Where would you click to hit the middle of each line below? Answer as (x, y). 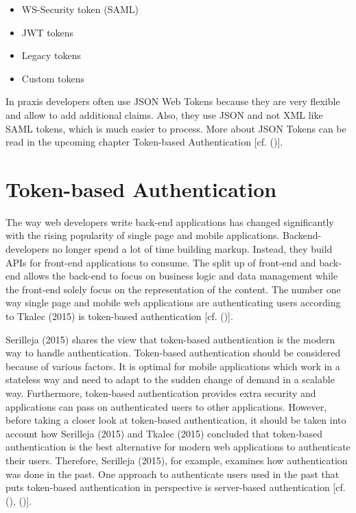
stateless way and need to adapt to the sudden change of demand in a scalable (170, 379)
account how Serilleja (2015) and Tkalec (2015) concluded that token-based (164, 433)
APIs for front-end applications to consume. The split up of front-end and (161, 262)
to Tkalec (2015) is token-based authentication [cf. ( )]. (119, 316)
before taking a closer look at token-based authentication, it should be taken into (176, 420)
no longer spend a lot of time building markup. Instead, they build (192, 249)
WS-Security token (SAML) (80, 9)
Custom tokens (53, 78)
